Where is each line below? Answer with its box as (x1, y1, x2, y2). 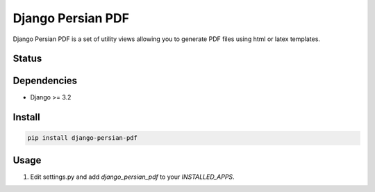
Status (12, 53, 42, 65)
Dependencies (12, 75, 78, 87)
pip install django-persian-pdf (27, 134, 138, 142)
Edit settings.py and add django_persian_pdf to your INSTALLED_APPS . (30, 173, 235, 181)
